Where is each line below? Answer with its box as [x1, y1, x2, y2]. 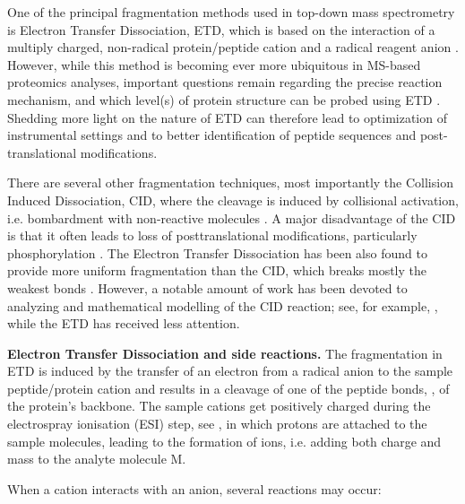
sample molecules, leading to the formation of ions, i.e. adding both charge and [7, 431, 442, 450]
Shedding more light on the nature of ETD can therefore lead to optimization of [7, 108, 447, 126]
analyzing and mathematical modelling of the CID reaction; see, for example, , [7, 296, 438, 315]
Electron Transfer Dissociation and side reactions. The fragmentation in [7, 343, 443, 362]
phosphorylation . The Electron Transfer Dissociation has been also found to [7, 243, 427, 262]
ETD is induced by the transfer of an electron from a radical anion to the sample [7, 361, 453, 380]
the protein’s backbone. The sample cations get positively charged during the [7, 396, 431, 415]
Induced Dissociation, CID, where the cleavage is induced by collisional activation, [7, 190, 459, 209]
